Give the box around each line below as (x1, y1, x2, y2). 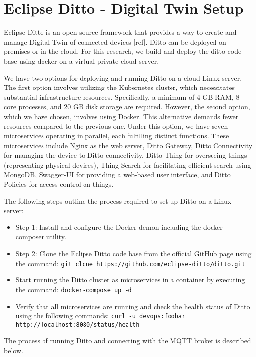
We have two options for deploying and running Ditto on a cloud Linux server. (4, 72, 242, 83)
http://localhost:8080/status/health (15, 321, 140, 328)
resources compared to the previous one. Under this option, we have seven (4, 121, 228, 131)
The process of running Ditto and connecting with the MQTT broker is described (4, 335, 251, 346)
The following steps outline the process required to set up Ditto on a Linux (4, 195, 232, 206)
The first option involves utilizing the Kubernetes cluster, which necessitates (4, 82, 235, 92)
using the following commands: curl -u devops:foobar (15, 311, 186, 321)
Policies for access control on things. (4, 179, 114, 189)
